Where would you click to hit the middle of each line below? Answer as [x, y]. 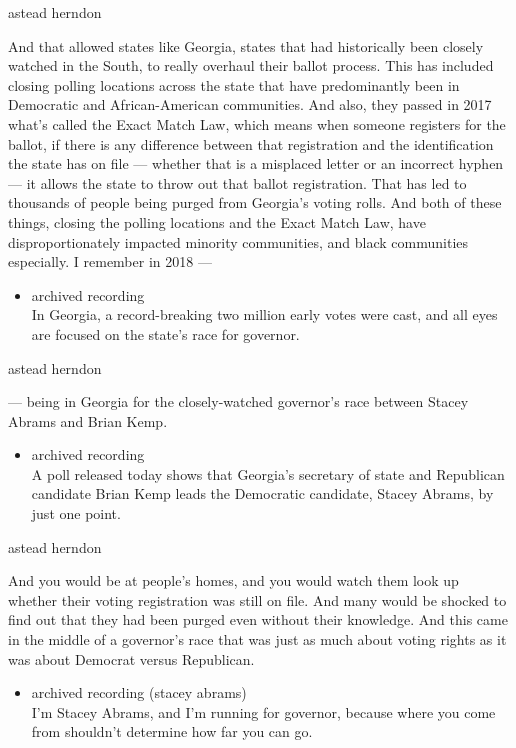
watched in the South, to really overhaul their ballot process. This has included [251, 65]
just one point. [76, 513]
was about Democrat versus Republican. [131, 658]
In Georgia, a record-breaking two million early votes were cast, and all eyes [264, 314]
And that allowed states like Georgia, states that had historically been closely [246, 45]
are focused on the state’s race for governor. [165, 333]
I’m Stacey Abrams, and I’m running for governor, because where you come [263, 711]
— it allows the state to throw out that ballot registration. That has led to [237, 182]
